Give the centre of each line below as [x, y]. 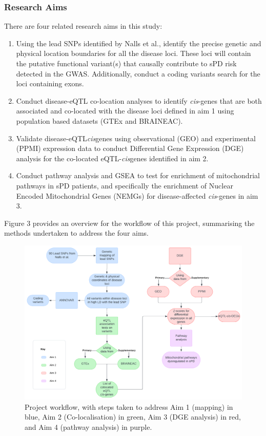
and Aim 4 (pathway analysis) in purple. [88, 426]
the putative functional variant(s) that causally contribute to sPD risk [126, 63]
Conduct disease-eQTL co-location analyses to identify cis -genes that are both [139, 100]
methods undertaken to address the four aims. [76, 233]
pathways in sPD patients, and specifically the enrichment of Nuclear [125, 185]
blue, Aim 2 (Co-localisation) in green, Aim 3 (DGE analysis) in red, [133, 417]
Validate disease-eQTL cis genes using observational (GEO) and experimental [136, 138]
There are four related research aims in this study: [83, 26]
